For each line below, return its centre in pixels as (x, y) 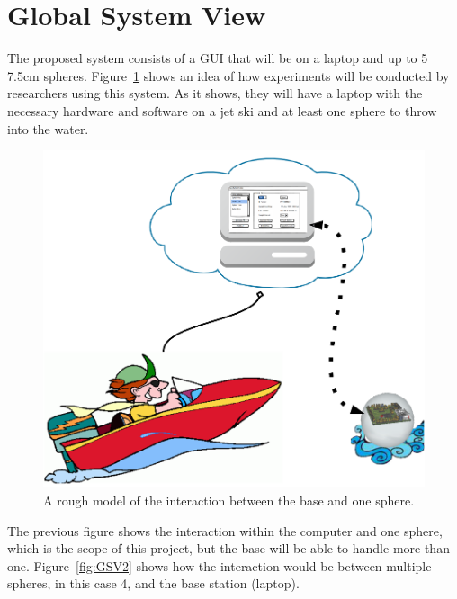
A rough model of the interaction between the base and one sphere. (229, 501)
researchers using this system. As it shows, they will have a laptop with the (215, 93)
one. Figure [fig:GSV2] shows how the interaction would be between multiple (220, 565)
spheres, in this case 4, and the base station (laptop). (153, 583)
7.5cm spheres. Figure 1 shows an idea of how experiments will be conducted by (228, 75)
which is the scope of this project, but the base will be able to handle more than (228, 548)
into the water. (48, 128)
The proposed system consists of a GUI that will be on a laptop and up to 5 (218, 58)
